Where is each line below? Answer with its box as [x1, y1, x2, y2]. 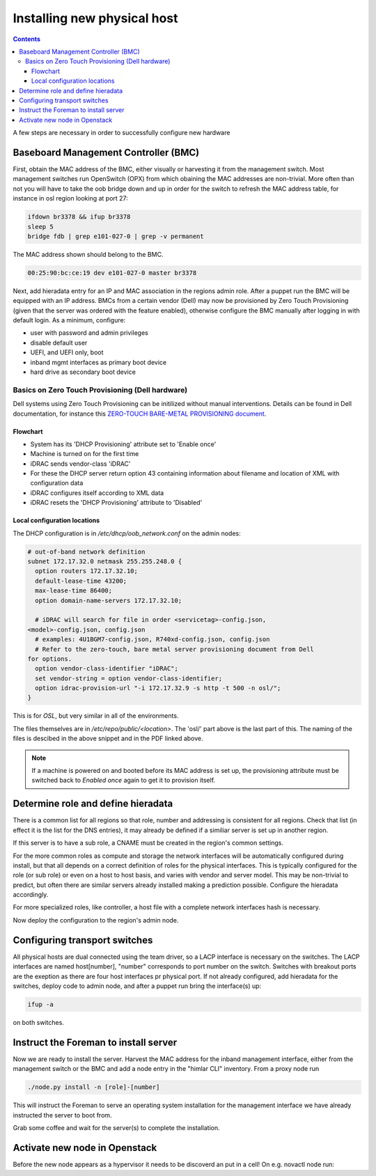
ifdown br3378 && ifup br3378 [27, 213, 131, 221]
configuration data [30, 479, 84, 487]
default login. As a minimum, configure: [13, 316, 126, 324]
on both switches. [13, 1018, 64, 1026]
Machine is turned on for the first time [30, 450, 139, 458]
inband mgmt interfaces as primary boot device [30, 358, 167, 366]
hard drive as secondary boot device [30, 368, 136, 376]
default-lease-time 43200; [35, 577, 127, 585]
